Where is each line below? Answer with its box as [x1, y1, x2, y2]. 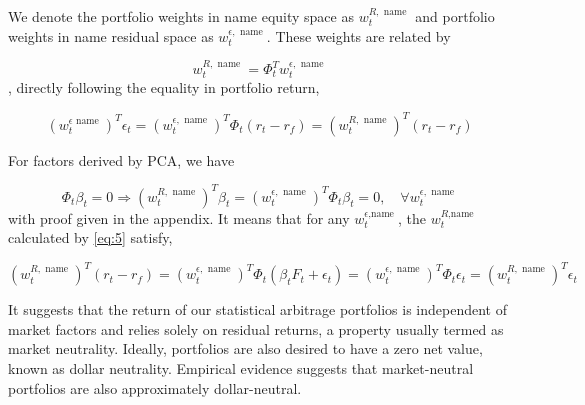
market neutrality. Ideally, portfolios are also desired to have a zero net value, [8, 338, 483, 359]
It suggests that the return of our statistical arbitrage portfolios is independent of [8, 299, 507, 320]
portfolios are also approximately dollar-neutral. [8, 377, 302, 398]
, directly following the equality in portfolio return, [8, 77, 320, 98]
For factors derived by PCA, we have [8, 149, 235, 170]
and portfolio [415, 6, 495, 26]
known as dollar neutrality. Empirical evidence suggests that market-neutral [8, 358, 474, 379]
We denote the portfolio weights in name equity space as [8, 6, 354, 26]
